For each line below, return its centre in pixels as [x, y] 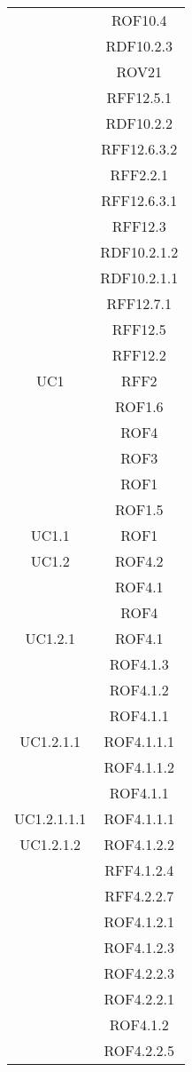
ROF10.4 [139, 20]
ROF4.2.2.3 [139, 973]
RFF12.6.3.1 [139, 200]
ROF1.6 [139, 406]
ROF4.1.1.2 [139, 767]
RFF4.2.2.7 [139, 896]
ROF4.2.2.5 [139, 1050]
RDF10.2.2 [139, 123]
